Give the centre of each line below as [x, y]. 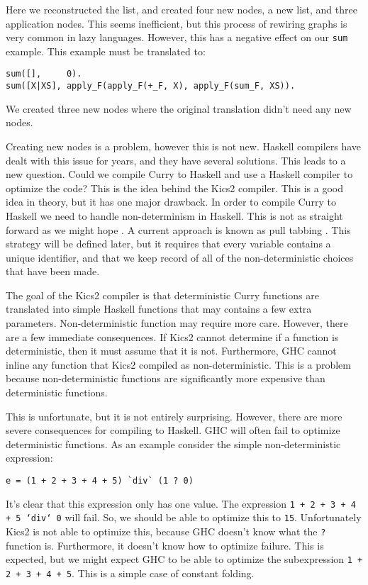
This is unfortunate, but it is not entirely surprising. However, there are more [174, 416]
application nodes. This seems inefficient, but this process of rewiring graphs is [177, 23]
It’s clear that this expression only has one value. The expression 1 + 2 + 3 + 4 [181, 503]
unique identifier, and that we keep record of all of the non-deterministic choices [180, 257]
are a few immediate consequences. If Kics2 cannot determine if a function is [172, 336]
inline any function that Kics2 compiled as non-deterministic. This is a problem [178, 364]
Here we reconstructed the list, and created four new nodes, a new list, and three [182, 9]
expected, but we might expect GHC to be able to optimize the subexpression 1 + [184, 559]
